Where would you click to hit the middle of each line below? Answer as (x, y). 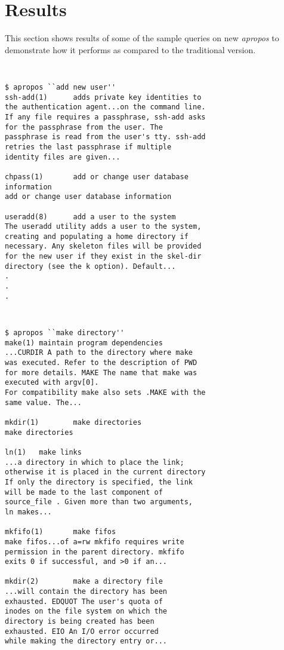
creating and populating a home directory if (97, 236)
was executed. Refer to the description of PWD (101, 363)
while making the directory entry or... (86, 641)
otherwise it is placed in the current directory (105, 472)
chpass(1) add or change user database (97, 177)
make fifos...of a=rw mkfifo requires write (95, 542)
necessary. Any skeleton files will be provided (103, 246)
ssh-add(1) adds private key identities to (103, 97)
